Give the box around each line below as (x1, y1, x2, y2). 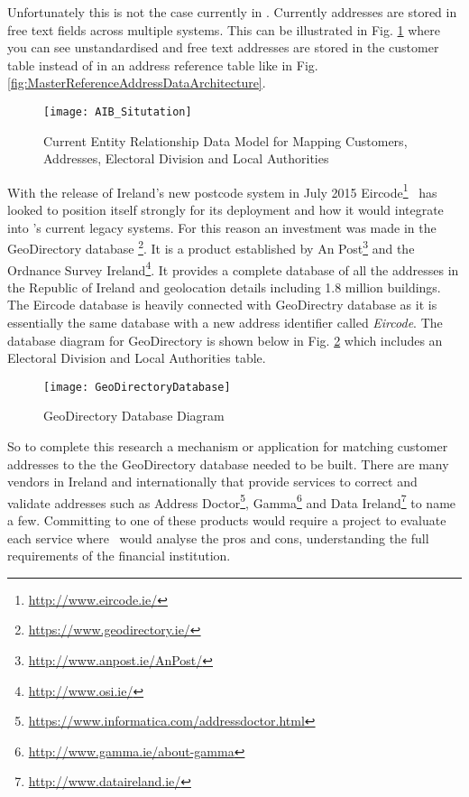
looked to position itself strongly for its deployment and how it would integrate (7, 200, 444, 219)
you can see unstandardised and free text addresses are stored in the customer (7, 38, 439, 57)
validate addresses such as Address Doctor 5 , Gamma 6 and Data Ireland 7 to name (7, 490, 456, 512)
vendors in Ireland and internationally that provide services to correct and (7, 472, 418, 491)
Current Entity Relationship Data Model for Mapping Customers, (43, 131, 408, 150)
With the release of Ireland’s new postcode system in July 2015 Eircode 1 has (7, 180, 437, 201)
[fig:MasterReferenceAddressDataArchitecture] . (7, 73, 266, 92)
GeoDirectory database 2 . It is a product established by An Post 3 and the (7, 236, 415, 257)
